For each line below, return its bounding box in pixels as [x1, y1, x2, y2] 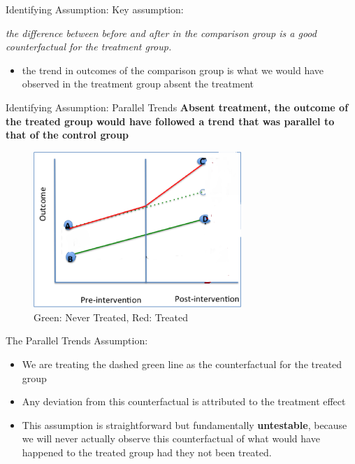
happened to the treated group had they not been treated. [22, 444, 272, 459]
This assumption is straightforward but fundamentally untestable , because [22, 417, 347, 432]
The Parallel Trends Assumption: [6, 333, 148, 348]
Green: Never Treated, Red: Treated [34, 309, 188, 324]
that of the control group [6, 127, 129, 142]
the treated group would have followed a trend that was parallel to [6, 113, 335, 128]
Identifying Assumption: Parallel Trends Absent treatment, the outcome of [6, 99, 349, 114]
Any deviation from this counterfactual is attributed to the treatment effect [22, 394, 346, 409]
